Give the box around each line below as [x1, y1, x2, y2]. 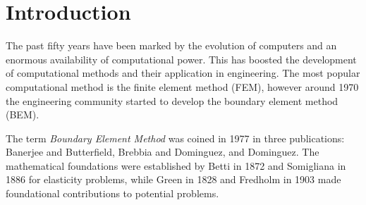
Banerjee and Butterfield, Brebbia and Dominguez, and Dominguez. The [6, 144, 319, 159]
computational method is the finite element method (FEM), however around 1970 [6, 79, 359, 94]
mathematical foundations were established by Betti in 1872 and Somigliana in [6, 158, 346, 173]
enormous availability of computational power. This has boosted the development [6, 51, 357, 66]
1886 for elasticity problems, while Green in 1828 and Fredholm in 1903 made [6, 172, 341, 187]
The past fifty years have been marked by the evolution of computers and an [6, 38, 337, 53]
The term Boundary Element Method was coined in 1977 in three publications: [6, 130, 345, 145]
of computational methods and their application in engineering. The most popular [6, 66, 360, 80]
